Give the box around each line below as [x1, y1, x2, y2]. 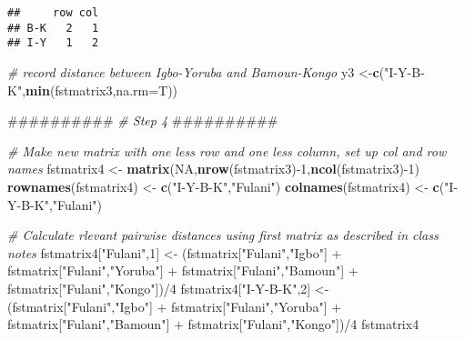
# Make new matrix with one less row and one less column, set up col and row [7, 141, 447, 160]
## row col [7, 6, 99, 19]
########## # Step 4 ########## [7, 111, 278, 130]
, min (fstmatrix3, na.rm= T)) [22, 80, 178, 99]
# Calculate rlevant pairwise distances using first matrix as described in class [7, 225, 439, 245]
